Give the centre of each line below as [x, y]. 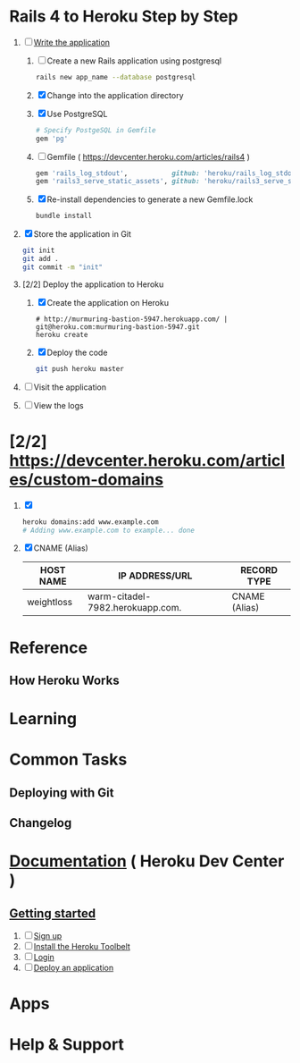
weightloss [50, 603]
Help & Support [67, 1045]
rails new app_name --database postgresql [116, 77]
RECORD [259, 570]
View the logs [58, 405]
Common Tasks [68, 759]
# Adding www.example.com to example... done [108, 530]
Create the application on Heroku [108, 302]
